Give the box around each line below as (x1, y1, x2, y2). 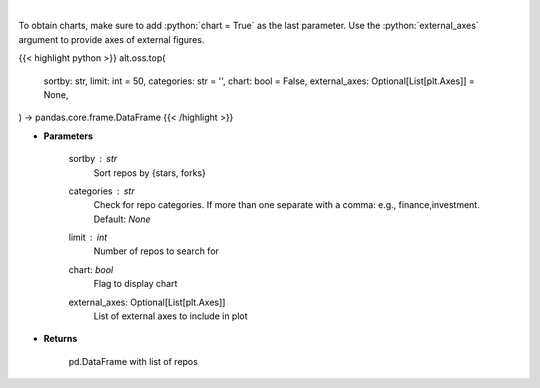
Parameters (43, 130, 94, 142)
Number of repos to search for (93, 245, 220, 257)
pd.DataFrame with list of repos (68, 355, 199, 367)
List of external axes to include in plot (93, 310, 249, 322)
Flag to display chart (93, 278, 178, 290)
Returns (43, 333, 78, 345)
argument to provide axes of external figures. (18, 33, 205, 45)
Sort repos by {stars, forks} (93, 166, 207, 179)
